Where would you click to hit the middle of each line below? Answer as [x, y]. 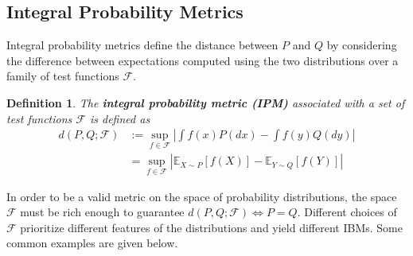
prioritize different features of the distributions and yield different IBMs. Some [211, 227]
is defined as [120, 118]
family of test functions [63, 76]
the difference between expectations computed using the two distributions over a [203, 60]
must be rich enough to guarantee [102, 212]
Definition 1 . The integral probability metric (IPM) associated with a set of [206, 102]
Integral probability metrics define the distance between [142, 45]
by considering [362, 45]
